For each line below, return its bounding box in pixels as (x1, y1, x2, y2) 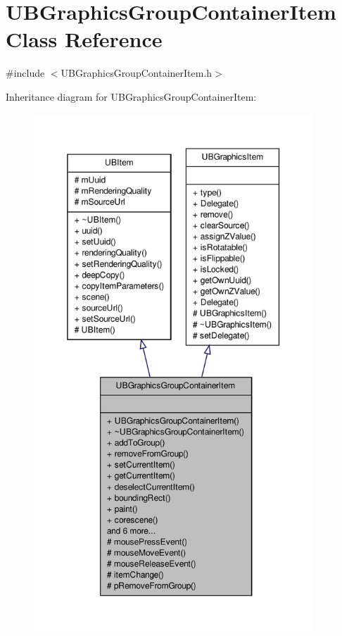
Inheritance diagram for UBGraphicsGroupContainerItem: (6, 89, 257, 104)
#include (6, 66, 45, 80)
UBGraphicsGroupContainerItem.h (61, 66, 213, 80)
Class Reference (6, 25, 163, 54)
